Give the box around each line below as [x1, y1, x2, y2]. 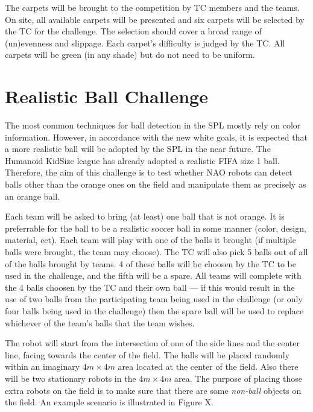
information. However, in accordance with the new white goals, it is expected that [5, 130, 308, 143]
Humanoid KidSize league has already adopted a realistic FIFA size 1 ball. [5, 154, 280, 166]
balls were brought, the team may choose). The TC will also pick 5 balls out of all [5, 246, 308, 258]
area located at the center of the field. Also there [118, 360, 299, 373]
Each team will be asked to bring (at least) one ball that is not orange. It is [5, 210, 285, 223]
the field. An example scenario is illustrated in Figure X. [5, 396, 213, 408]
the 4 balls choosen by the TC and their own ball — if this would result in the [5, 280, 295, 293]
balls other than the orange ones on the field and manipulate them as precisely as [5, 178, 306, 191]
